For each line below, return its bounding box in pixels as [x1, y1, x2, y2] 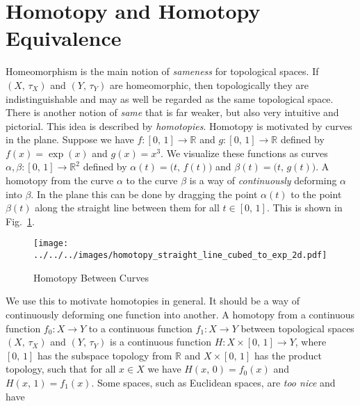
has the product [254, 348, 322, 362]
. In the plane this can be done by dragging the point [31, 186, 258, 201]
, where [295, 334, 327, 349]
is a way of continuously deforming [189, 173, 337, 188]
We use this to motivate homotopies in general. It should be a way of [6, 293, 300, 308]
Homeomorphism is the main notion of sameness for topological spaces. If [6, 64, 319, 79]
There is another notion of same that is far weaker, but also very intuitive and [6, 105, 339, 120]
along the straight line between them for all [35, 200, 220, 215]
